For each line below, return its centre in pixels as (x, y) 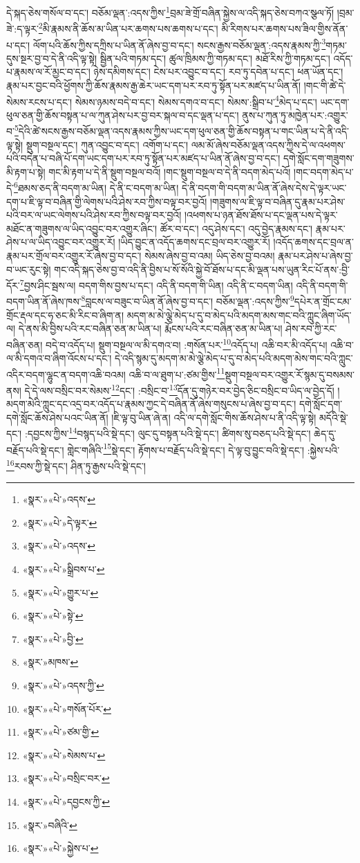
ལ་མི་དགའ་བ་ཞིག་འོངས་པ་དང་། (59, 358)
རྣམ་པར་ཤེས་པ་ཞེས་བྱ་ (315, 256)
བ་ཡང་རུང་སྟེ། (29, 269)
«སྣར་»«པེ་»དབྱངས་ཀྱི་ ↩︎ (66, 801)
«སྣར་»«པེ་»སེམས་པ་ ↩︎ (64, 755)
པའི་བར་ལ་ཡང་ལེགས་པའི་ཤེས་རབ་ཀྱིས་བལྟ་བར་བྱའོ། (94, 215)
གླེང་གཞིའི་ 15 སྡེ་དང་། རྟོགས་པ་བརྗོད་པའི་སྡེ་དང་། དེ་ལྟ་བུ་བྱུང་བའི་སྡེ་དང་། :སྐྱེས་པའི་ (203, 448)
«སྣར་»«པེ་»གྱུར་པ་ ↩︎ (60, 592)
